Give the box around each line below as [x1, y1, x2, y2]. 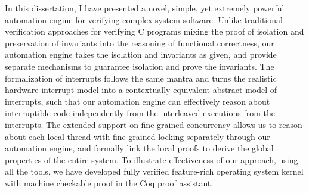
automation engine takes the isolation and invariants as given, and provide [5, 48, 277, 61]
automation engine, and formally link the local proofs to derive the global [5, 142, 274, 154]
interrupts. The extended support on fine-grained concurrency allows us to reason [5, 118, 302, 130]
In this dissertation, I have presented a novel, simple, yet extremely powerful [5, 2, 285, 14]
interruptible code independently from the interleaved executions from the [5, 107, 275, 119]
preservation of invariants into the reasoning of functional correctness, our [5, 36, 274, 49]
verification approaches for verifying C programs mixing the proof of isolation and [5, 25, 304, 38]
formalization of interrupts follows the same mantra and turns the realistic [5, 71, 277, 84]
